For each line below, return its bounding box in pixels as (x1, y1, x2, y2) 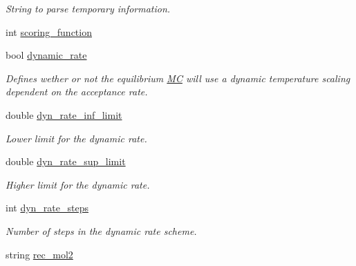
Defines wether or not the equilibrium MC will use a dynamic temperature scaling (6, 70, 350, 85)
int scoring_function (6, 24, 92, 39)
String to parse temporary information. (6, 1, 171, 15)
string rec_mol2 (6, 247, 73, 261)
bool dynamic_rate (6, 48, 87, 62)
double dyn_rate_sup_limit (6, 154, 126, 169)
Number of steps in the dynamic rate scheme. (6, 223, 197, 238)
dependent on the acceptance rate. (6, 84, 148, 99)
